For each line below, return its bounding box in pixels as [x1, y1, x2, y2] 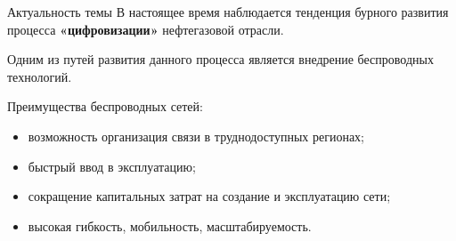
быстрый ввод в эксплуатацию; [28, 157, 196, 175]
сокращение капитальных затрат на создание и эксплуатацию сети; [28, 187, 391, 205]
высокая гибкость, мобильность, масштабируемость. [28, 216, 312, 235]
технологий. [7, 67, 72, 85]
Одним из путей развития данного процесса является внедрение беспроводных [7, 50, 434, 68]
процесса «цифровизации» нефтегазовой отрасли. [7, 20, 284, 38]
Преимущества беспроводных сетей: [7, 97, 203, 116]
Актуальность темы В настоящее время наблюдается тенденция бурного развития [7, 3, 449, 20]
